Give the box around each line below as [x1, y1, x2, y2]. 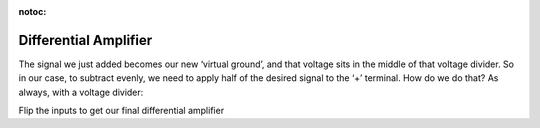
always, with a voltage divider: [18, 86, 144, 98]
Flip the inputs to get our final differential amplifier [18, 105, 225, 117]
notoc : [18, 6, 47, 17]
